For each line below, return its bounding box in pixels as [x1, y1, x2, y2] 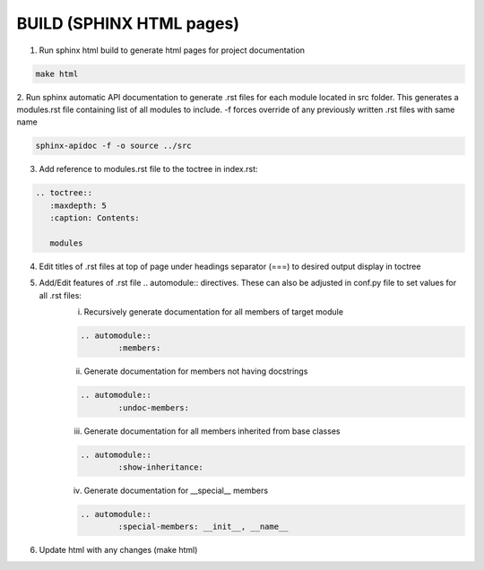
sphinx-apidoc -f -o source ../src [35, 141, 192, 151]
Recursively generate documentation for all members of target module [83, 306, 344, 317]
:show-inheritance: [117, 462, 203, 472]
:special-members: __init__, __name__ [117, 522, 289, 532]
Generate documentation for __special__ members [83, 485, 269, 497]
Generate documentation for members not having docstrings [83, 366, 308, 376]
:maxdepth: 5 [49, 200, 108, 211]
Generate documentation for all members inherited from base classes [83, 426, 341, 436]
